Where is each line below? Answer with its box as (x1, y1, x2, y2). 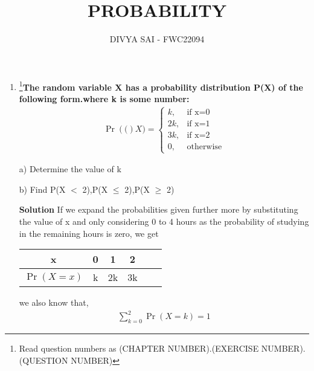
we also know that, (19, 296, 89, 309)
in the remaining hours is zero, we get (19, 227, 159, 239)
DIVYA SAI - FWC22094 (109, 33, 205, 45)
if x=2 (187, 131, 210, 140)
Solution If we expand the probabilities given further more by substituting (19, 203, 298, 216)
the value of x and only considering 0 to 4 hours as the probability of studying (19, 215, 309, 227)
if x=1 (187, 119, 210, 128)
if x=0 (187, 108, 210, 117)
